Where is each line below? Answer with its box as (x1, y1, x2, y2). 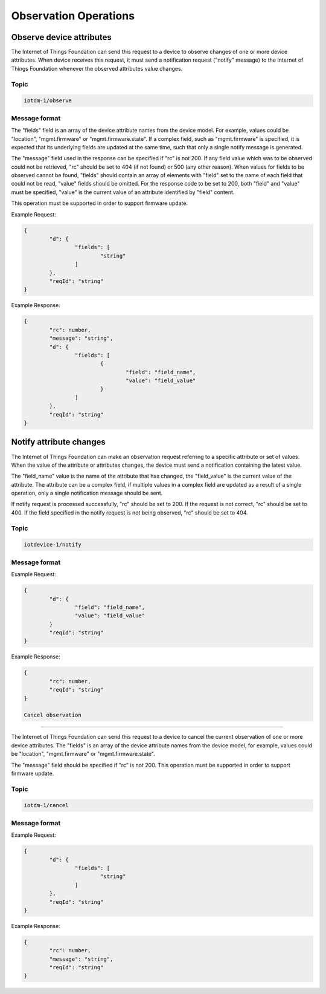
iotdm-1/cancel (24, 802, 69, 809)
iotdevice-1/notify (24, 541, 81, 548)
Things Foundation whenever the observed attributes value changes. (11, 65, 183, 72)
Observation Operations (11, 9, 135, 22)
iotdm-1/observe (24, 97, 72, 104)
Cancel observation (24, 712, 81, 719)
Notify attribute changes (11, 437, 106, 447)
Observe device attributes (11, 32, 112, 42)
